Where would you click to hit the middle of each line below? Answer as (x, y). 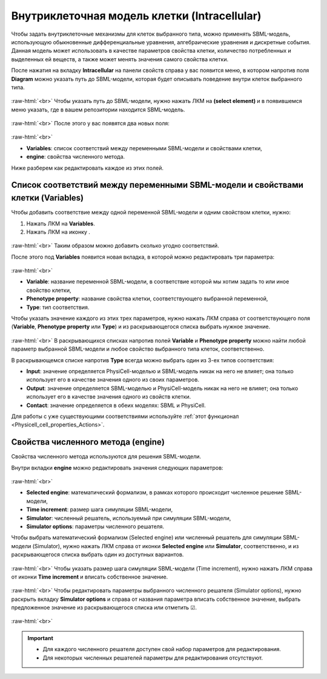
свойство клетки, (49, 290)
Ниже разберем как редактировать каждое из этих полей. (87, 168)
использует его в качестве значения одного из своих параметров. (113, 380)
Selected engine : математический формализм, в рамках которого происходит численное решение (155, 492)
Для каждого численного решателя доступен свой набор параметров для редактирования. (162, 649)
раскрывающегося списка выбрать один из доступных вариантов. (97, 555)
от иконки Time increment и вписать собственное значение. (90, 577)
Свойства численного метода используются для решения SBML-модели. (106, 457)
